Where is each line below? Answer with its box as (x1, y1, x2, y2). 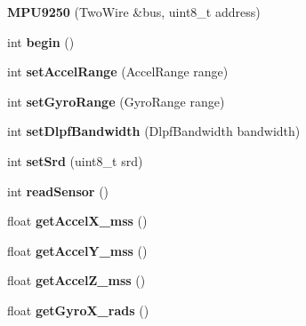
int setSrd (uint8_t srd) (7, 151, 143, 170)
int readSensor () (7, 181, 109, 200)
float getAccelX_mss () (7, 211, 148, 230)
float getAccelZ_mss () (7, 271, 146, 290)
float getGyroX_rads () (7, 300, 149, 319)
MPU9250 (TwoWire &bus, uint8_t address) (7, 3, 261, 20)
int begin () (7, 32, 75, 51)
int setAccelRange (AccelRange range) (7, 62, 229, 81)
